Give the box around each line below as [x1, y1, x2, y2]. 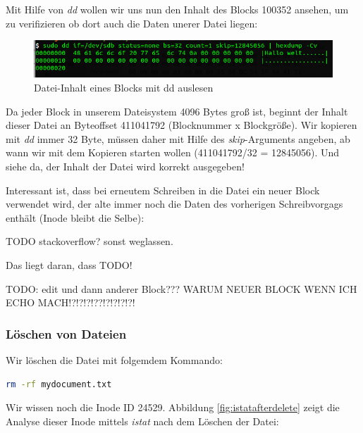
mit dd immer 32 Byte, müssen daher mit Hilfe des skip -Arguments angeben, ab [6, 131, 350, 146]
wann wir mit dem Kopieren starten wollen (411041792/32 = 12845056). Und [6, 145, 340, 160]
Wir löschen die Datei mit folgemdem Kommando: [6, 353, 223, 367]
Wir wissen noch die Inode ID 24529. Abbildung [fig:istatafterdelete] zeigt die [6, 400, 340, 415]
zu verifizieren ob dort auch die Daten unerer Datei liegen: [6, 15, 258, 30]
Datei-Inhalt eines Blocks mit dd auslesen [34, 80, 214, 95]
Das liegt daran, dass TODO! [6, 258, 133, 272]
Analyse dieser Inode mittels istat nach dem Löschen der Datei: [6, 413, 279, 428]
